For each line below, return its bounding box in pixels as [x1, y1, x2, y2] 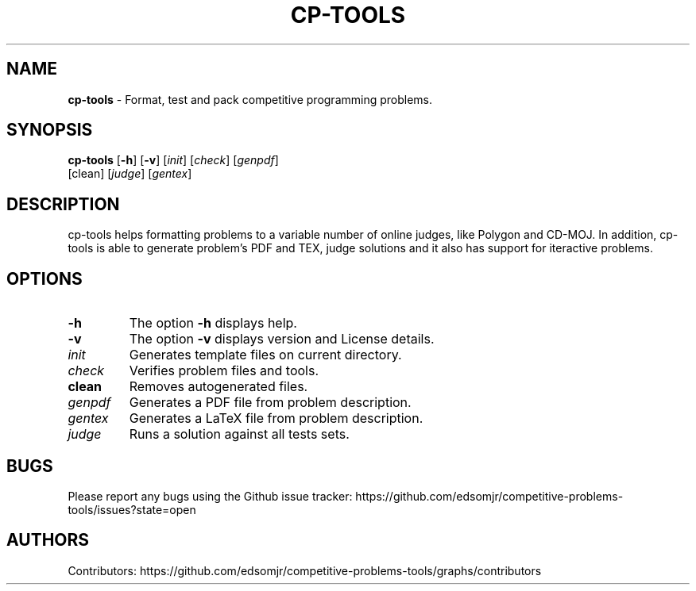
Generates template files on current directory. [129, 347, 402, 363]
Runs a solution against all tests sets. [129, 426, 350, 443]
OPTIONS [6, 268, 83, 289]
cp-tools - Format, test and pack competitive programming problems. [68, 92, 433, 106]
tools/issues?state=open [68, 502, 196, 516]
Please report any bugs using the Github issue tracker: [68, 489, 353, 503]
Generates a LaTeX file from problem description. [129, 410, 423, 427]
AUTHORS [6, 530, 90, 551]
